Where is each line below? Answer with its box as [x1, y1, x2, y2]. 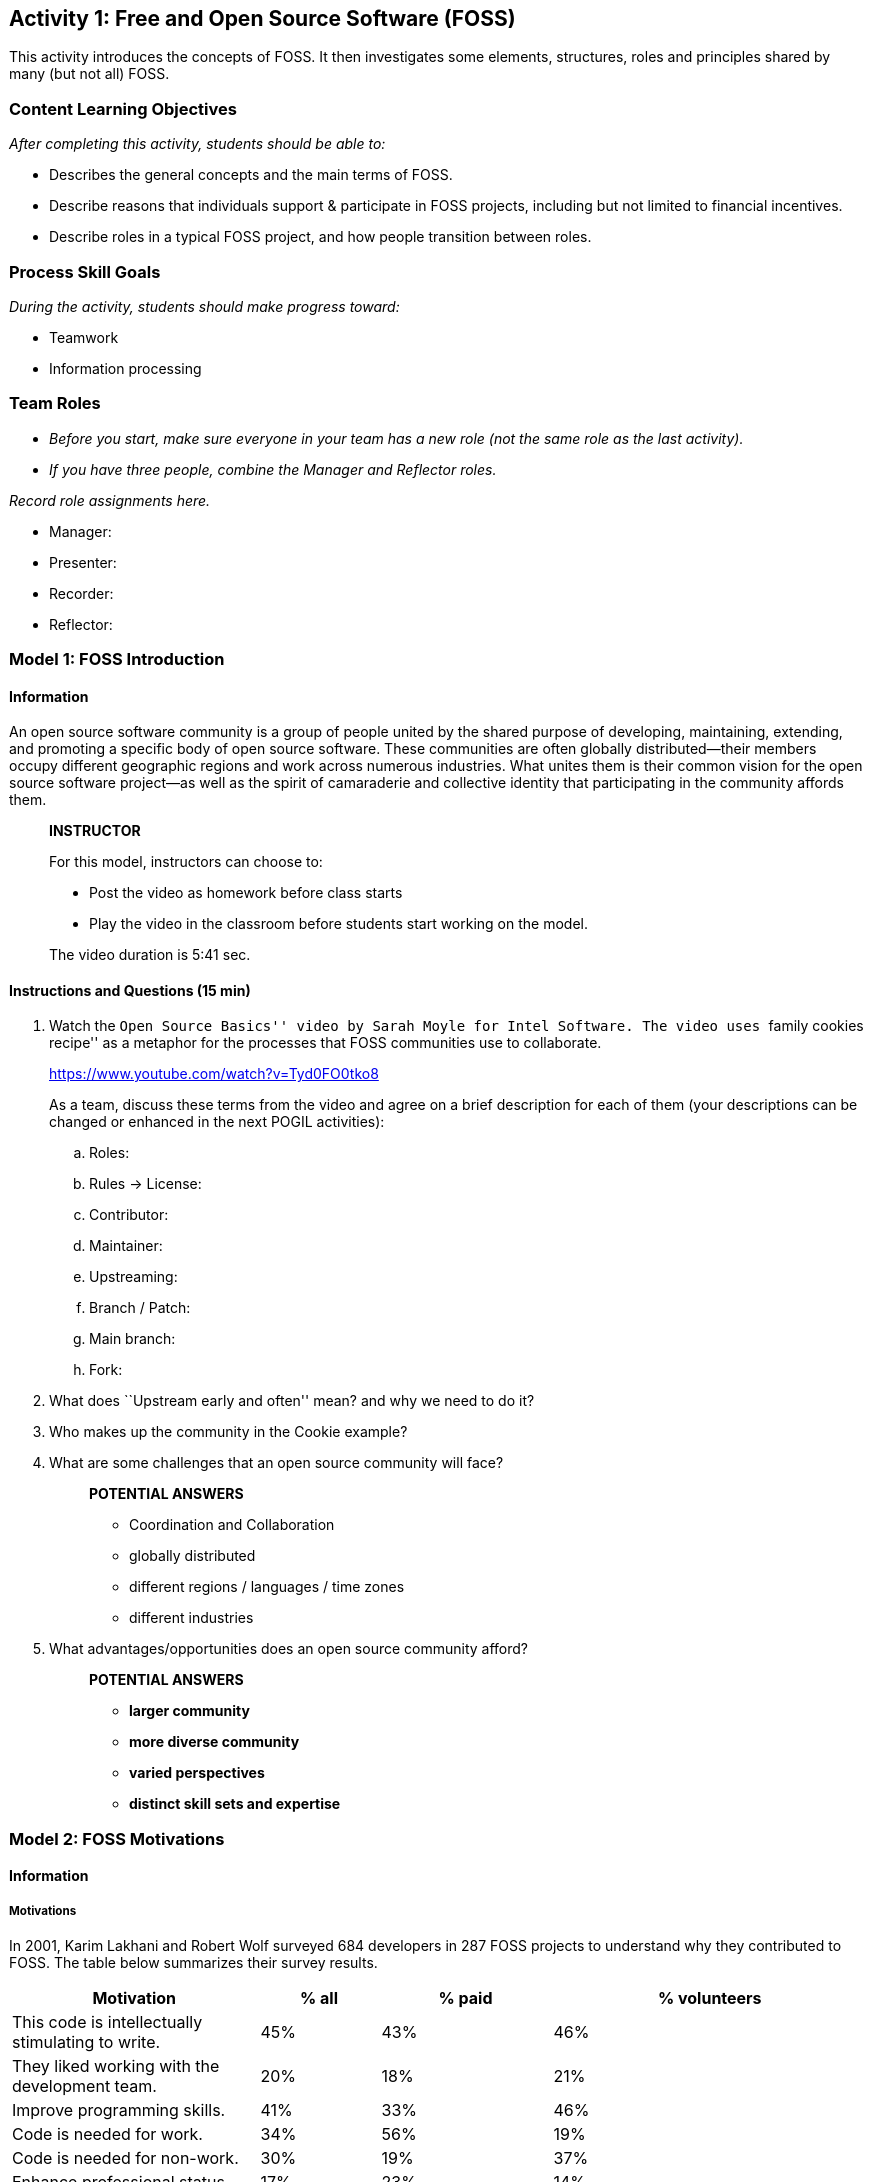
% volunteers [657, 1988, 762, 2009]
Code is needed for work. [12, 2124, 203, 2145]
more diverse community [129, 1733, 300, 1751]
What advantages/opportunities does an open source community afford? [49, 1640, 528, 1658]
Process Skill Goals [9, 261, 161, 282]
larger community [129, 1702, 250, 1720]
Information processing [49, 359, 202, 377]
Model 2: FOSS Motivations [9, 1828, 225, 1849]
